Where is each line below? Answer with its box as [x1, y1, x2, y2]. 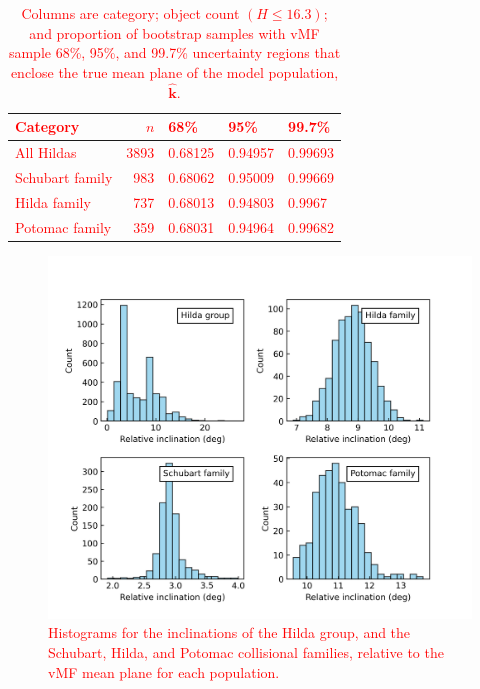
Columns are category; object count [21, 3, 240, 23]
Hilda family [15, 191, 91, 212]
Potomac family [15, 216, 112, 237]
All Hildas [15, 142, 77, 163]
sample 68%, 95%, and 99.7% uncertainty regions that [8, 42, 341, 63]
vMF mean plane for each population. [48, 661, 280, 682]
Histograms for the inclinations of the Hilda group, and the [48, 622, 411, 643]
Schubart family [15, 166, 113, 187]
